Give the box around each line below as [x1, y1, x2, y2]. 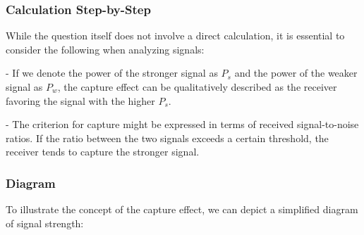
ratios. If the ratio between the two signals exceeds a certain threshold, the [6, 130, 329, 145]
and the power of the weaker [234, 65, 358, 80]
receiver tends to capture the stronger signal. [6, 144, 200, 159]
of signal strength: [6, 215, 84, 230]
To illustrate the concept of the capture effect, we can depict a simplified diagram [6, 202, 358, 217]
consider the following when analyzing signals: [6, 42, 205, 56]
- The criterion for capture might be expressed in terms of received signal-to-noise [6, 117, 359, 132]
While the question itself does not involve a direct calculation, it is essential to [6, 28, 345, 43]
